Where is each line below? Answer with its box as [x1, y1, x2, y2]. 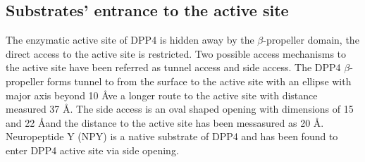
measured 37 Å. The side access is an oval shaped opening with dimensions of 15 [6, 101, 354, 116]
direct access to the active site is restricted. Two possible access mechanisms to [6, 46, 347, 61]
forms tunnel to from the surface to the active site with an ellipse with [47, 73, 352, 88]
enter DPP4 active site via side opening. [6, 142, 179, 157]
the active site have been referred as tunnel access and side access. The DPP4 [6, 60, 341, 75]
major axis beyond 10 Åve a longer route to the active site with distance [6, 87, 318, 102]
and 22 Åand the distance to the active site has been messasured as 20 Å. [6, 115, 324, 130]
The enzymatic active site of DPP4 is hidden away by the [6, 32, 254, 47]
